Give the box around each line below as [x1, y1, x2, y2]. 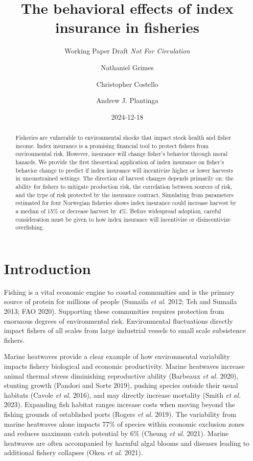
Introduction [4, 258, 91, 278]
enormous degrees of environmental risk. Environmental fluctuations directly [4, 315, 233, 326]
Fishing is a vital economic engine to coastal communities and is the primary [4, 286, 235, 297]
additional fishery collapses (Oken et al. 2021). [4, 447, 143, 458]
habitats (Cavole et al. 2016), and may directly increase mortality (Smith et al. [4, 389, 241, 400]
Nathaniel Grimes [101, 62, 154, 72]
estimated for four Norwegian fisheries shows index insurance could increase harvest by [15, 199, 237, 207]
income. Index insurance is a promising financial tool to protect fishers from [15, 141, 209, 150]
